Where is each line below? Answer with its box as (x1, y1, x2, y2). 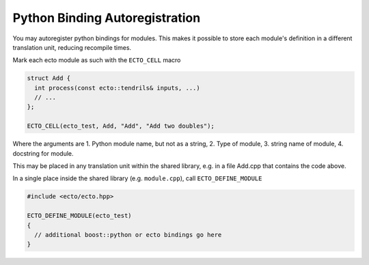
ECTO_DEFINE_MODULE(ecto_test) (27, 212, 133, 220)
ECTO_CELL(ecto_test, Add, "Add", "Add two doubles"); (27, 122, 215, 130)
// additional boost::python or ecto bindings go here (34, 231, 222, 238)
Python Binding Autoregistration (12, 10, 201, 25)
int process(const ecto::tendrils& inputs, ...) (34, 84, 201, 92)
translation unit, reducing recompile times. (12, 43, 132, 51)
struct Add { (27, 74, 71, 82)
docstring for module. (12, 149, 74, 157)
